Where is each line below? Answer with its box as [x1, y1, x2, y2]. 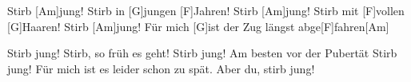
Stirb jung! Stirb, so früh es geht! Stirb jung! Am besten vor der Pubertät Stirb [7, 45, 397, 61]
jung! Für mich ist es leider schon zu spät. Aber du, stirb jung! [7, 60, 315, 76]
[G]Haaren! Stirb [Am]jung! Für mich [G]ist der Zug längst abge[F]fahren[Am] [7, 18, 389, 34]
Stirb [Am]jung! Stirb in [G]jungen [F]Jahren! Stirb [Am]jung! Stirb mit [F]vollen [7, 2, 405, 18]
